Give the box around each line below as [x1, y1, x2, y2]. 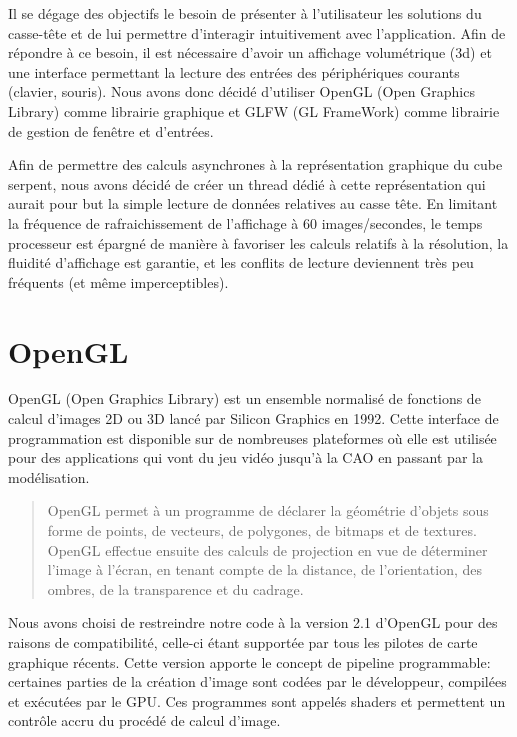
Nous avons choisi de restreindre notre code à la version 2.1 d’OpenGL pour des [8, 612, 498, 633]
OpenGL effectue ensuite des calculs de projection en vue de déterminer [47, 539, 488, 560]
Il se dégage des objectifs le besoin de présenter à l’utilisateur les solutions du [8, 3, 482, 23]
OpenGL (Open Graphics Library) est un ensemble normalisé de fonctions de [8, 388, 481, 409]
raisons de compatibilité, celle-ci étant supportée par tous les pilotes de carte [8, 631, 478, 652]
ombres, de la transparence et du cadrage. [47, 578, 304, 599]
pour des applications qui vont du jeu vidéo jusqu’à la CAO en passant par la [8, 447, 483, 468]
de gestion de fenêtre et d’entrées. [8, 120, 214, 141]
